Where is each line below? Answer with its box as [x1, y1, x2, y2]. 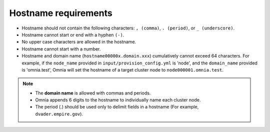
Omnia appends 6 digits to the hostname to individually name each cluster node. [35, 97, 201, 103]
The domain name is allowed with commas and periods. [35, 90, 151, 96]
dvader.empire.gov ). [35, 110, 83, 117]
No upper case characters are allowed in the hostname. [21, 39, 136, 45]
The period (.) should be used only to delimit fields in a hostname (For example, [35, 104, 199, 110]
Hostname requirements [9, 7, 112, 18]
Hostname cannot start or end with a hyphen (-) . [21, 31, 124, 37]
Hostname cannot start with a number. [21, 45, 101, 52]
